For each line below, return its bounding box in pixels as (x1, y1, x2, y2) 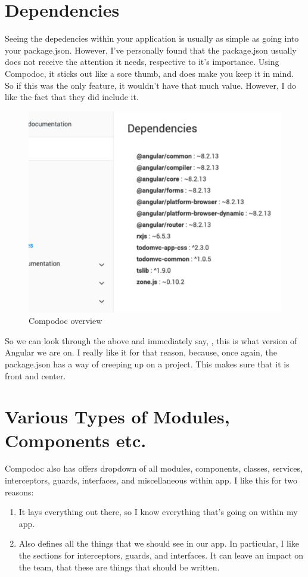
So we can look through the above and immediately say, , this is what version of (5, 334, 297, 347)
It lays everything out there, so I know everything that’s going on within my (18, 506, 298, 518)
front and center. (5, 369, 66, 382)
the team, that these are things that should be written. (18, 560, 220, 573)
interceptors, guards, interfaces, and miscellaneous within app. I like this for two (5, 474, 298, 486)
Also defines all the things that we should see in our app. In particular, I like (18, 537, 300, 550)
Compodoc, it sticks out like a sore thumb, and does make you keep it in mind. (5, 67, 294, 79)
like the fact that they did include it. (5, 91, 139, 103)
